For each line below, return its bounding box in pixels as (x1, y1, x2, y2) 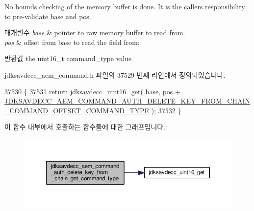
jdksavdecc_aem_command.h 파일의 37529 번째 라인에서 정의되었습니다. (4, 69, 226, 80)
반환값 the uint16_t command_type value (4, 53, 132, 63)
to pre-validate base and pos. (4, 11, 91, 21)
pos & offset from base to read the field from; (4, 37, 140, 47)
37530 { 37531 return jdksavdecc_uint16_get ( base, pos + (4, 86, 180, 96)
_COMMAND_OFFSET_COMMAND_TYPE (4, 105, 150, 115)
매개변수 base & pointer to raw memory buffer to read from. (4, 27, 185, 38)
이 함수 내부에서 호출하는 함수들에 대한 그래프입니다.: (4, 122, 167, 132)
